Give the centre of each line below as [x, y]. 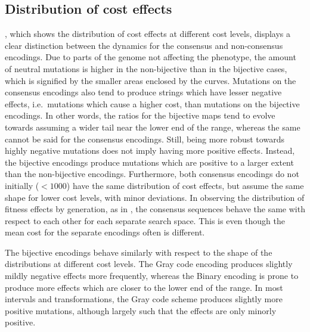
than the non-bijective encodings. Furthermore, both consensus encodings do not [152, 174]
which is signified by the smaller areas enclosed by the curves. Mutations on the [151, 80]
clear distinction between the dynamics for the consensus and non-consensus [144, 45]
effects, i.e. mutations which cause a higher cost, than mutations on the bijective [152, 103]
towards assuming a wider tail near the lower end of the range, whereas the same [153, 127]
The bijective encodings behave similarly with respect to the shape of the [139, 252]
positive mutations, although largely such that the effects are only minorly [141, 310]
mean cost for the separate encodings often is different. [105, 232]
